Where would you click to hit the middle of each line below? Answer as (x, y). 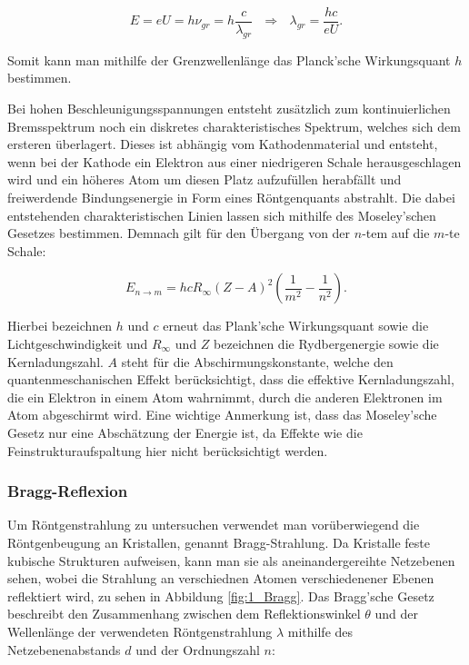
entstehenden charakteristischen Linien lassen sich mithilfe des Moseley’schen (222, 215)
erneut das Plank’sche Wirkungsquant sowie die (296, 326)
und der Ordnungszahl (198, 649)
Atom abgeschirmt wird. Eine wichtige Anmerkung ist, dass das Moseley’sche (222, 415)
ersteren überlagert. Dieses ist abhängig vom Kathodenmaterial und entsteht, (223, 144)
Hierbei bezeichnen (60, 326)
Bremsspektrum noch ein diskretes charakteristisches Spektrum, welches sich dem (234, 126)
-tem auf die (396, 233)
